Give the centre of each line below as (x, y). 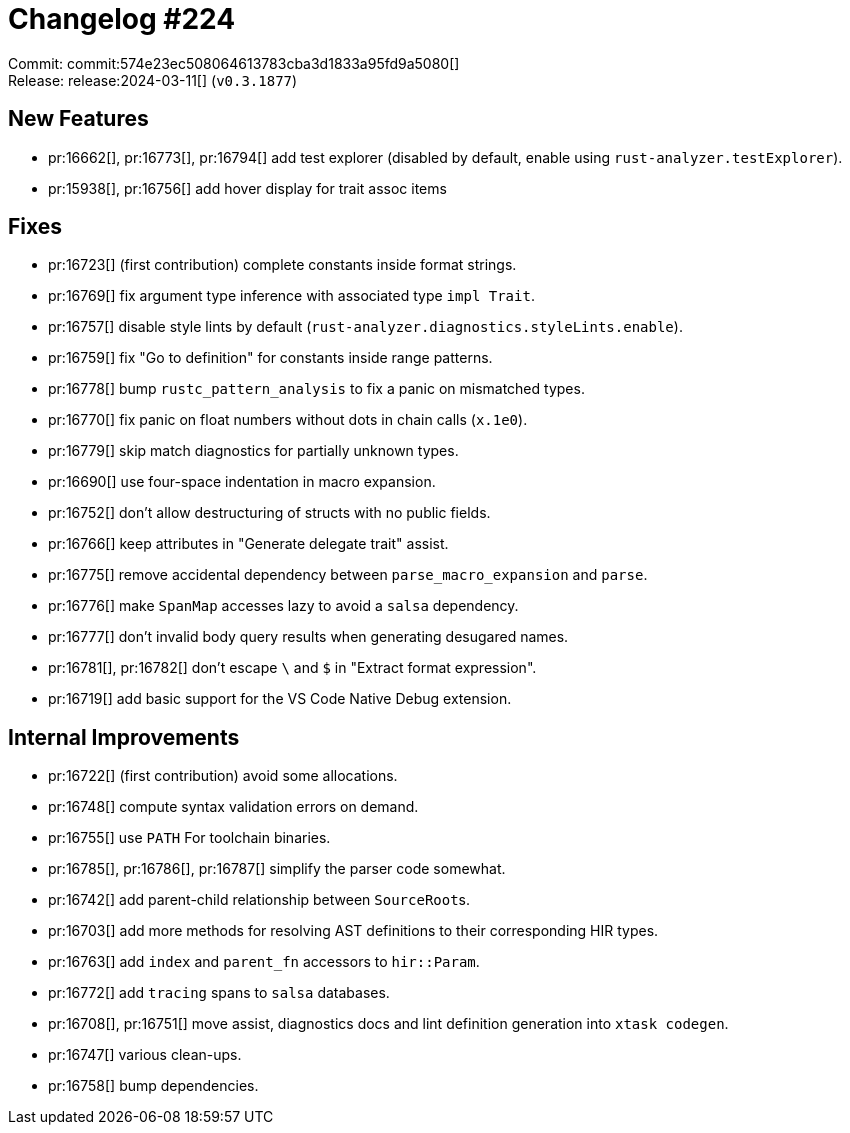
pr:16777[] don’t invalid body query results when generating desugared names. (308, 637)
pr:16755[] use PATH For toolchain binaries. (189, 838)
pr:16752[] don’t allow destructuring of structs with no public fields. (269, 513)
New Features (78, 119)
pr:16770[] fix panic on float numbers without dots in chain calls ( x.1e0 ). (288, 420)
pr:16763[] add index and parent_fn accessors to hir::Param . (264, 962)
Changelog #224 (122, 19)
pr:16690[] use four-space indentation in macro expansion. (242, 482)
